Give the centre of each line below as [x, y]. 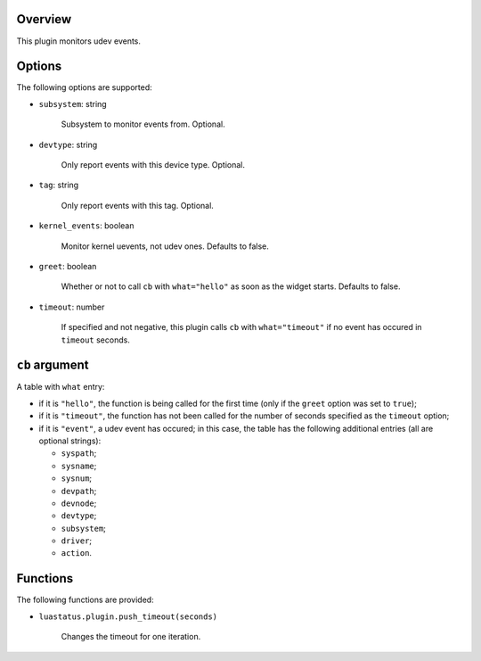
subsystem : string [73, 103]
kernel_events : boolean [86, 226]
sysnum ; [77, 478]
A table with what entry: [61, 387]
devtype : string [68, 145]
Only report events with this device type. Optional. [153, 164]
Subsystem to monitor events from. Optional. [143, 124]
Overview [44, 19]
